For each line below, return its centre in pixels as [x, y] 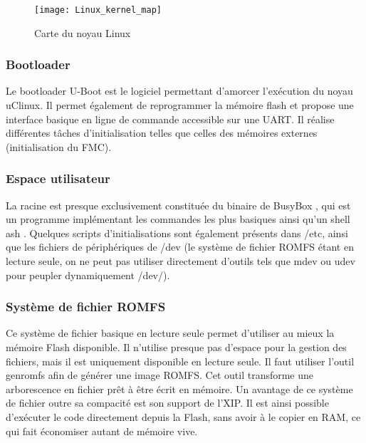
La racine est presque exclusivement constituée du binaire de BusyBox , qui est [178, 205]
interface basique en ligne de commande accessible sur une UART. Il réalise [170, 119]
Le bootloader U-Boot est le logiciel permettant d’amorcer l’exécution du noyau [179, 91]
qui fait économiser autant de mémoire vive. [102, 431]
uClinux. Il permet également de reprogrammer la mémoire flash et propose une [180, 105]
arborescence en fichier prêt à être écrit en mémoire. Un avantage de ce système [179, 389]
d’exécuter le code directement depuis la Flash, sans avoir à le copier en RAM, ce [183, 417]
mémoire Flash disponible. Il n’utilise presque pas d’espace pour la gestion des [176, 347]
